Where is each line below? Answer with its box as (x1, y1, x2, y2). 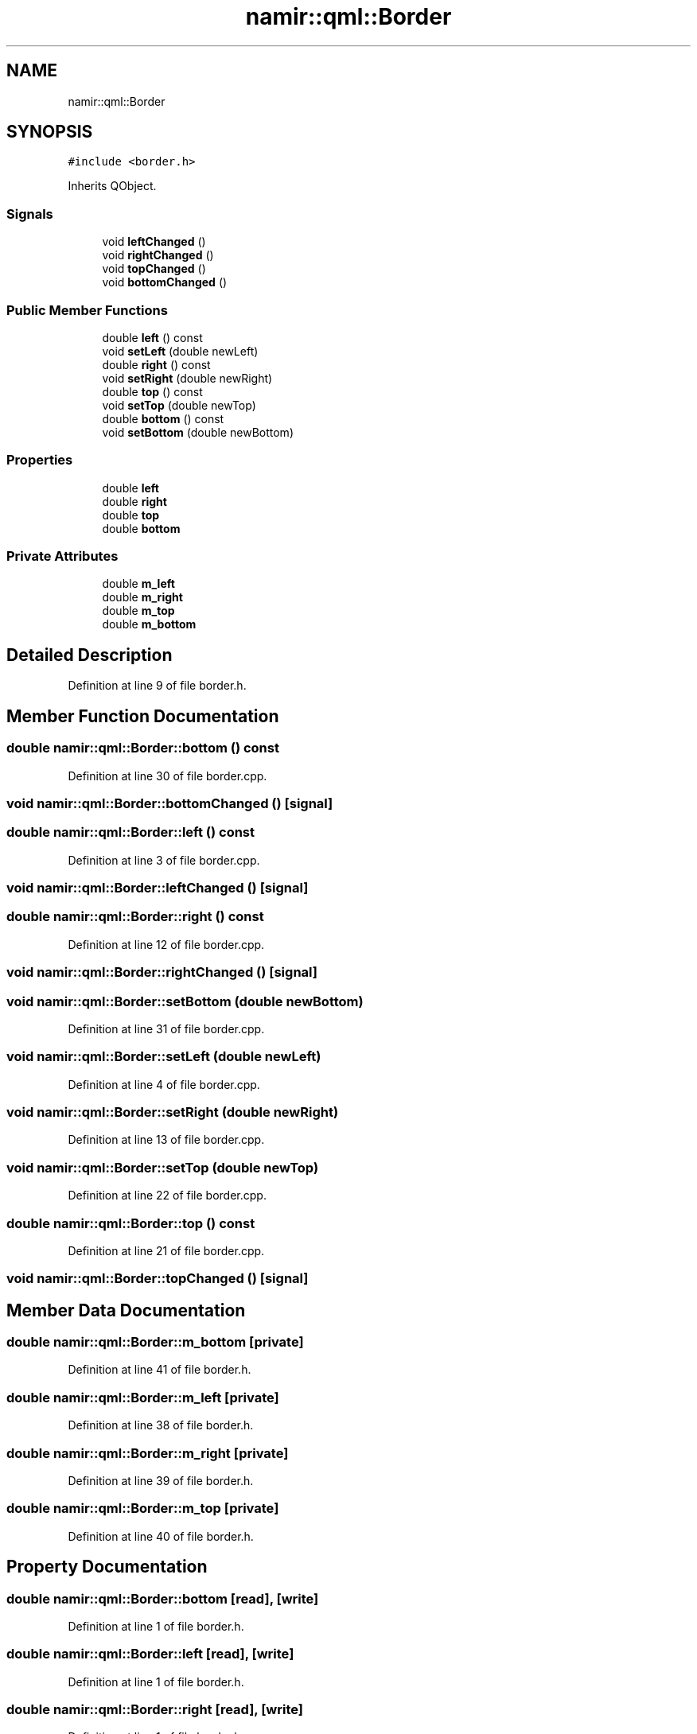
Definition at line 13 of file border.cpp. (68, 1133, 265, 1147)
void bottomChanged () (102, 275, 228, 290)
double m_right (102, 590, 183, 605)
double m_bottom (102, 617, 197, 632)
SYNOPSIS (6, 122, 93, 142)
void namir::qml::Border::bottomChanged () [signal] (6, 795, 333, 811)
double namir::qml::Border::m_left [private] (6, 1389, 279, 1405)
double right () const (102, 357, 211, 371)
